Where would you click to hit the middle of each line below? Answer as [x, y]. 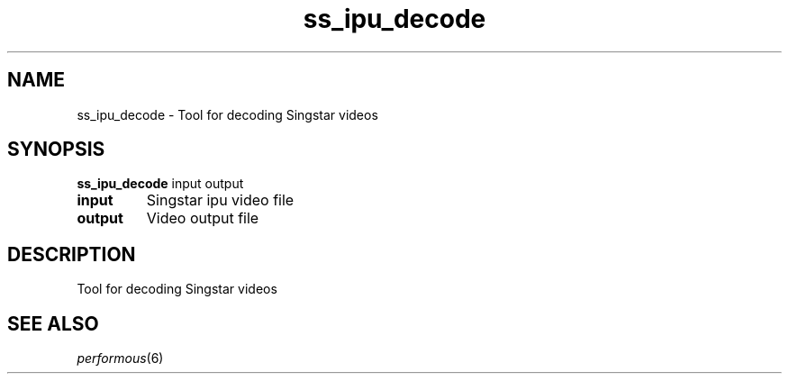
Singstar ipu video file [220, 200]
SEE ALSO [53, 323]
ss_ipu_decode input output [160, 184]
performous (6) [120, 358]
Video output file [203, 218]
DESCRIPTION [72, 254]
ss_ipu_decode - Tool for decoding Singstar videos [227, 114]
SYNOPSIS [56, 150]
